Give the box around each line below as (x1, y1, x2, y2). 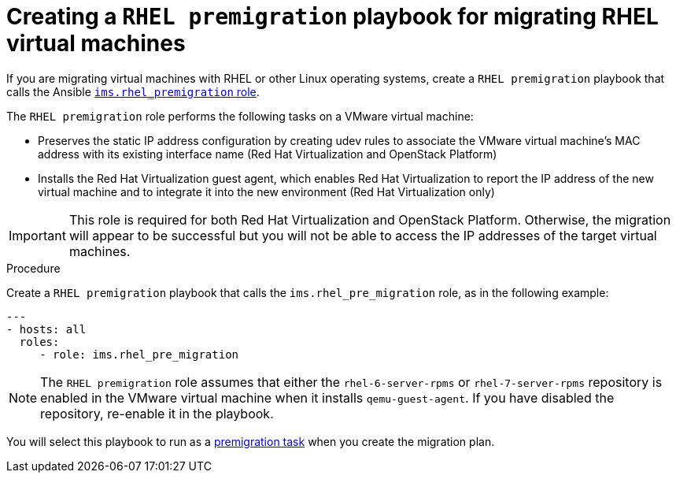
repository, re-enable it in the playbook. (40, 405, 274, 421)
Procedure (6, 261, 61, 275)
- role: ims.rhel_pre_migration (39, 347, 239, 361)
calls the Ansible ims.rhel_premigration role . (6, 84, 260, 98)
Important (9, 227, 66, 243)
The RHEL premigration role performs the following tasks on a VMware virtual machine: (6, 109, 474, 123)
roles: (19, 335, 60, 348)
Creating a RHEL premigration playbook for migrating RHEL (6, 3, 659, 30)
